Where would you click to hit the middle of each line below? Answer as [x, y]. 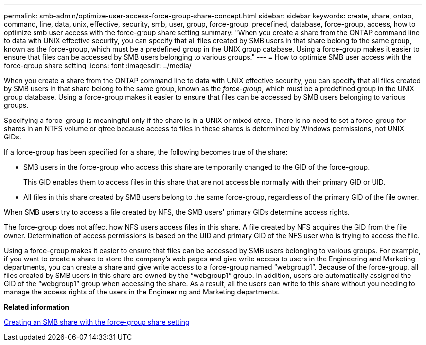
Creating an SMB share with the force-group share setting [97, 322]
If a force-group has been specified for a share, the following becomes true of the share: [146, 152]
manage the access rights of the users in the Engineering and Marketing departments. [142, 292]
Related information [37, 307]
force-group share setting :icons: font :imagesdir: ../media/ [98, 65]
